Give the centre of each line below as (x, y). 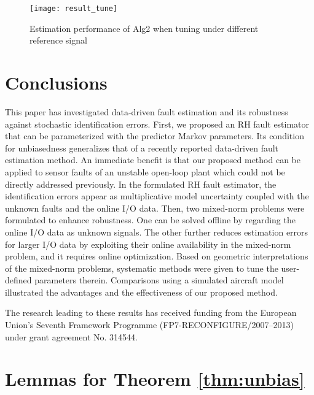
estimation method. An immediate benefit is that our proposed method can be (153, 160)
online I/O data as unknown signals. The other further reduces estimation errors (157, 232)
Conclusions (56, 82)
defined (18, 280)
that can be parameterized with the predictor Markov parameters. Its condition (155, 136)
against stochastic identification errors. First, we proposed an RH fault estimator (157, 124)
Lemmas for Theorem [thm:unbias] (155, 379)
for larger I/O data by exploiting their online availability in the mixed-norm (148, 244)
